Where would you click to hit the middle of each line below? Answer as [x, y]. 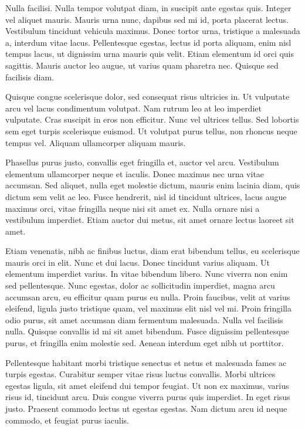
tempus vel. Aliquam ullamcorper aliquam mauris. [96, 142]
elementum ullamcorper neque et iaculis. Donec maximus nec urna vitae [135, 173]
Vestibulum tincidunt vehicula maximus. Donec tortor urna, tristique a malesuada [153, 31]
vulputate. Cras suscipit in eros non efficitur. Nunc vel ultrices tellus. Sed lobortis [152, 119]
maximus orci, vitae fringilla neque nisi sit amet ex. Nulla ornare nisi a [133, 208]
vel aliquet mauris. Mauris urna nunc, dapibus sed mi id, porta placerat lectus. [147, 19]
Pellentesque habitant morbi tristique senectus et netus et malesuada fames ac [146, 362]
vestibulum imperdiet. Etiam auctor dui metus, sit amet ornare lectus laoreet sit [150, 220]
